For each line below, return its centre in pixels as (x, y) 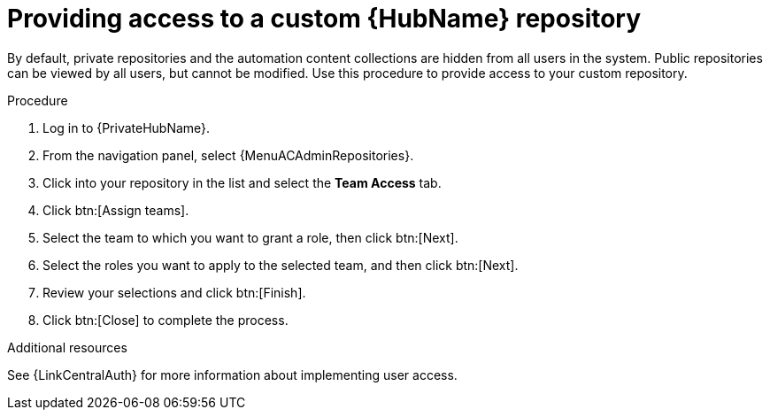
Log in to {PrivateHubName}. (127, 127)
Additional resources (67, 347)
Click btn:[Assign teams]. (116, 210)
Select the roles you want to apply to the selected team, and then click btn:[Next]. (281, 265)
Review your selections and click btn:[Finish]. (174, 292)
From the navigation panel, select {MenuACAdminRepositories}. (228, 155)
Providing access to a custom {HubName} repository (324, 19)
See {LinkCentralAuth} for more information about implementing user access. (232, 375)
